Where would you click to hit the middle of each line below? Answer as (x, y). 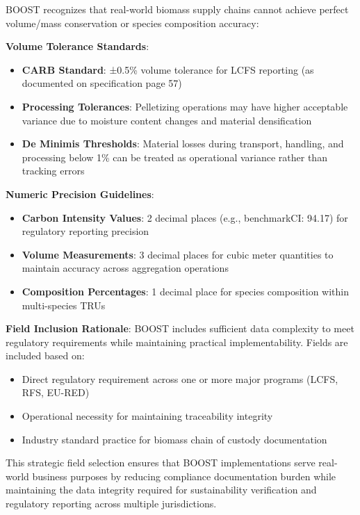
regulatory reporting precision (85, 231)
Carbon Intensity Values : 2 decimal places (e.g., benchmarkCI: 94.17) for (185, 217)
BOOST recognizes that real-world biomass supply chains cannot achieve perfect (177, 9)
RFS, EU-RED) (56, 392)
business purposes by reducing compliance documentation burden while (184, 476)
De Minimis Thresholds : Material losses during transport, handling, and (183, 144)
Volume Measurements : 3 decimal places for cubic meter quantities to (178, 254)
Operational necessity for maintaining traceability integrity (147, 416)
